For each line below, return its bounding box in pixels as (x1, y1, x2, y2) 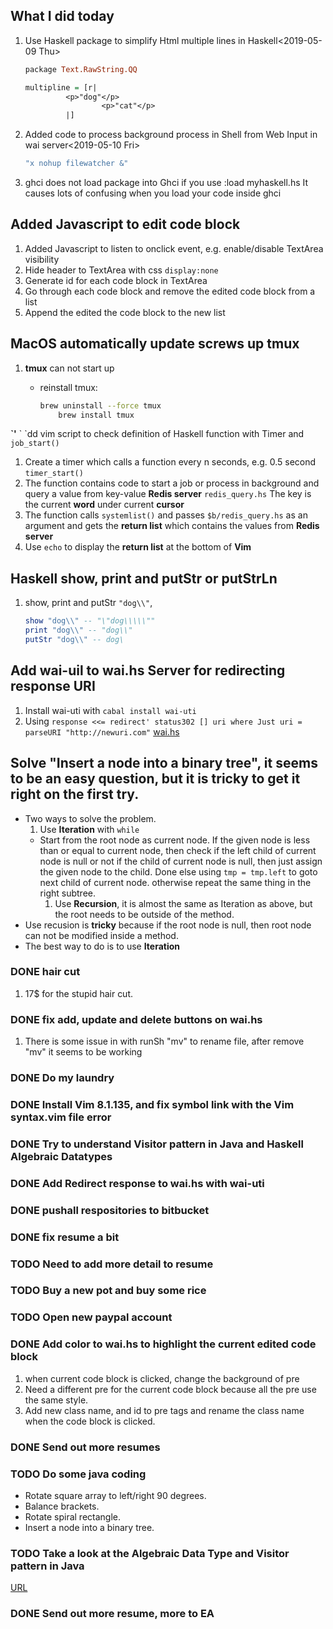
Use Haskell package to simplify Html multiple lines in (24, 34, 246, 46)
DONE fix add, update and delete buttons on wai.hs (10, 1012, 263, 1026)
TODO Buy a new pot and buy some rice (10, 1284, 207, 1298)
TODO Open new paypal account (10, 1310, 173, 1324)
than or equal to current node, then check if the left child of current (39, 844, 317, 856)
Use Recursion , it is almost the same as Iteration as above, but (54, 897, 313, 909)
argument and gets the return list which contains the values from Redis (24, 520, 320, 532)
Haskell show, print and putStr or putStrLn (10, 570, 278, 587)
